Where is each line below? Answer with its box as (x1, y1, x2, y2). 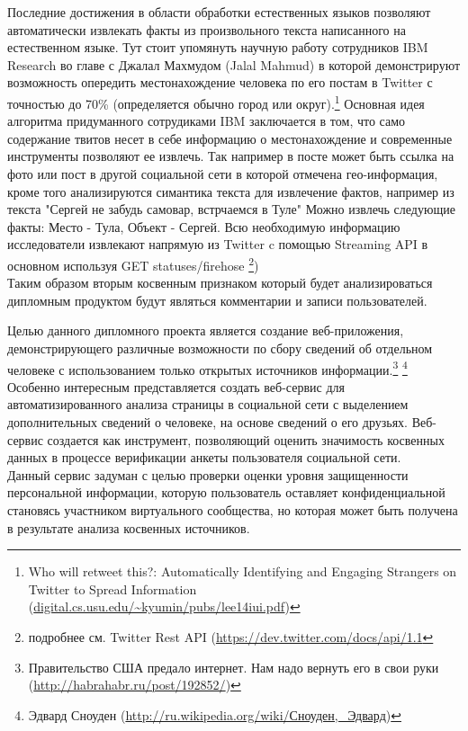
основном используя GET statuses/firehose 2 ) (7, 253, 259, 274)
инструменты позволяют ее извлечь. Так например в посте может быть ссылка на (7, 147, 454, 165)
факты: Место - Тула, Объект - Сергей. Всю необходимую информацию (7, 217, 400, 236)
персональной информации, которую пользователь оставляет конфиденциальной (7, 483, 445, 502)
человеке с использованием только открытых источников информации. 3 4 (7, 357, 408, 379)
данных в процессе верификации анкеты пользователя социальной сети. (7, 448, 401, 467)
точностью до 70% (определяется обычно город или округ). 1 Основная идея (7, 91, 425, 112)
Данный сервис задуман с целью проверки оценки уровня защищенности (7, 465, 409, 484)
